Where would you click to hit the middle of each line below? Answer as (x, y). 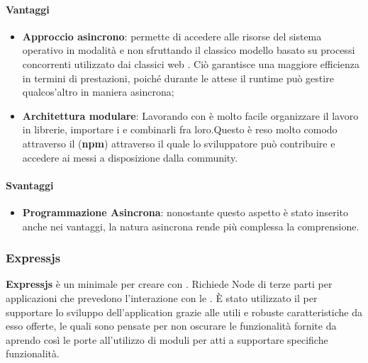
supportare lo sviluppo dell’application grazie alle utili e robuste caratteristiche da (184, 312)
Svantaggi (30, 185)
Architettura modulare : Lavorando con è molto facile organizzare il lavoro (190, 115)
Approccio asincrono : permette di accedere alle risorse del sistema (172, 36)
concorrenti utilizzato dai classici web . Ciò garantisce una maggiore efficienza (191, 63)
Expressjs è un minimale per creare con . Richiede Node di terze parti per (169, 284)
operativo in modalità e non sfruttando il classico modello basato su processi (189, 50)
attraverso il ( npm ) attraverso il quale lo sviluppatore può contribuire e (179, 143)
